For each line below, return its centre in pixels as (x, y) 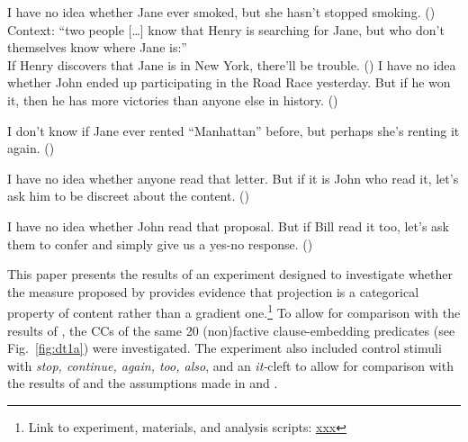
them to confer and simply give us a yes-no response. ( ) (160, 244)
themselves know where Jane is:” (97, 47)
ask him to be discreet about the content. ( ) (128, 196)
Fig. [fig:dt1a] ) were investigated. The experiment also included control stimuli (225, 348)
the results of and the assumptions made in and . (143, 383)
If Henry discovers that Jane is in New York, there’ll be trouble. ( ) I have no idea (232, 64)
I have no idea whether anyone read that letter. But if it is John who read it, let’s (233, 178)
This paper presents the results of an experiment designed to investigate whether (230, 274)
